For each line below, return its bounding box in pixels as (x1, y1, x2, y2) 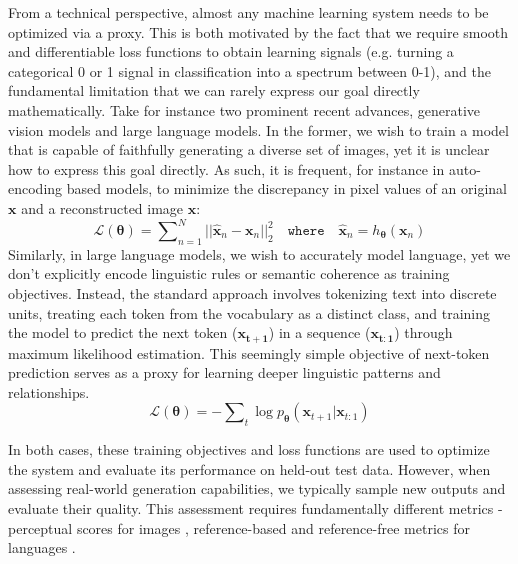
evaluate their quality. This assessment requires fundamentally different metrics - (8, 498, 503, 519)
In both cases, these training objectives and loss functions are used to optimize (8, 439, 490, 460)
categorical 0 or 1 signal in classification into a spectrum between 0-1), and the (8, 60, 491, 81)
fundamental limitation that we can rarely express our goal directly (8, 80, 420, 101)
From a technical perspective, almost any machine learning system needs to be (8, 2, 489, 22)
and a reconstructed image (21, 197, 184, 218)
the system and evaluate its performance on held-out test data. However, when (8, 458, 491, 479)
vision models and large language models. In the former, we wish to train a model (8, 119, 509, 140)
